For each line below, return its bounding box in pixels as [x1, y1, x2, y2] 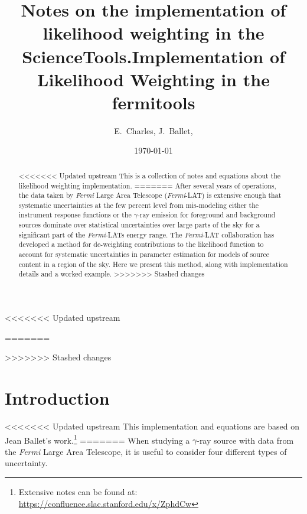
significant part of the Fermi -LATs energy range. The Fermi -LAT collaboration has [18, 229, 275, 239]
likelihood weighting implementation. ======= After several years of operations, [18, 180, 276, 190]
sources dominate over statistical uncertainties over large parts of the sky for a [18, 220, 260, 230]
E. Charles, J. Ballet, [114, 124, 193, 136]
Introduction [5, 386, 110, 410]
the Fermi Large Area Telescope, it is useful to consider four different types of [5, 445, 287, 457]
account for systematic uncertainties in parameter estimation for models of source [18, 249, 270, 259]
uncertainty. [5, 457, 48, 469]
